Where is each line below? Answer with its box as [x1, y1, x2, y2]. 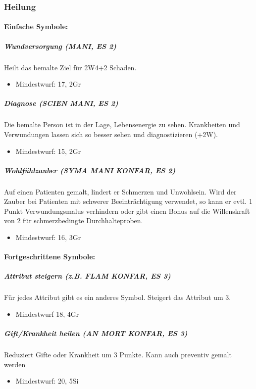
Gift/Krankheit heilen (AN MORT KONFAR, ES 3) [4, 328, 188, 339]
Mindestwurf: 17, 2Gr [15, 79, 81, 89]
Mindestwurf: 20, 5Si [15, 376, 79, 386]
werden [4, 359, 26, 369]
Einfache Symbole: [4, 21, 68, 32]
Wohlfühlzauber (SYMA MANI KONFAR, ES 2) [4, 165, 176, 175]
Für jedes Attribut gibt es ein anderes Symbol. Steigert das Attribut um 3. [4, 292, 231, 302]
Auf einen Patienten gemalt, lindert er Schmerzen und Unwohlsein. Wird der [4, 186, 237, 196]
